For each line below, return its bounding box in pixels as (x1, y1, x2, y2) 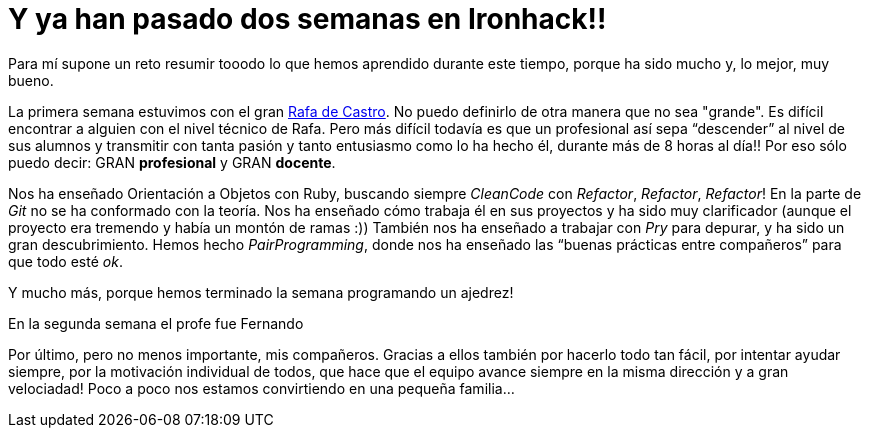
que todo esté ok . (8, 252, 123, 270)
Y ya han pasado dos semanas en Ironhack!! (8, 2, 607, 36)
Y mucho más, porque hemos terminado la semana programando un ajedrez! (8, 283, 514, 301)
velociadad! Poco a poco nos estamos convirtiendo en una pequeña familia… (8, 379, 515, 397)
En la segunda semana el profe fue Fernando (8, 314, 304, 332)
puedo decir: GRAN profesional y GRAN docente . (8, 153, 336, 171)
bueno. (8, 71, 54, 89)
